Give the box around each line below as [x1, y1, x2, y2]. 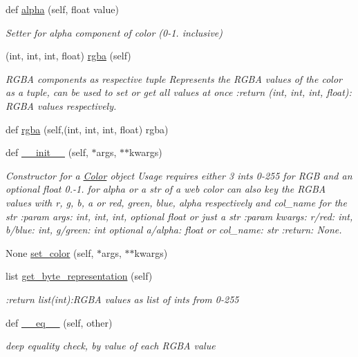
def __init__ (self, [6, 145, 88, 160]
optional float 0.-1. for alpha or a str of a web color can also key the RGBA [6, 182, 326, 196]
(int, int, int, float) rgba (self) [6, 48, 131, 63]
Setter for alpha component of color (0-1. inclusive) [6, 25, 223, 39]
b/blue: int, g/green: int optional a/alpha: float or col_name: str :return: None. [6, 222, 342, 237]
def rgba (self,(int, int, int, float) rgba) [6, 122, 169, 136]
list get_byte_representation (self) [6, 269, 153, 283]
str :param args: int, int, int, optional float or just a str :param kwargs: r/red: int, [6, 209, 353, 223]
